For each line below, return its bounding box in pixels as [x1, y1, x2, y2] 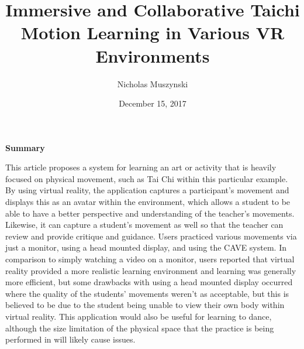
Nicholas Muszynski [117, 77, 188, 90]
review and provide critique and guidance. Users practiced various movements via [5, 230, 297, 242]
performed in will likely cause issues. [5, 333, 136, 345]
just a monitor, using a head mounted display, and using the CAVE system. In [5, 241, 286, 254]
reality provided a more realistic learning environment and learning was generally [5, 264, 296, 276]
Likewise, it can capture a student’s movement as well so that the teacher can [5, 218, 284, 231]
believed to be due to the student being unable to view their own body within [5, 299, 285, 311]
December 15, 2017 [119, 97, 186, 110]
